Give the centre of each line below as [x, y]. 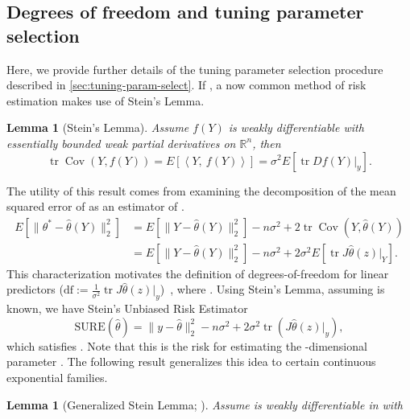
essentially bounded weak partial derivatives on [121, 143]
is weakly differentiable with [296, 127]
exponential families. [57, 377]
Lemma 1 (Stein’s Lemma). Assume [98, 127]
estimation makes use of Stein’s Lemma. [106, 100]
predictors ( [35, 289]
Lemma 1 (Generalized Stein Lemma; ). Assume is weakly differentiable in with [205, 404]
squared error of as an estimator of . [95, 206]
